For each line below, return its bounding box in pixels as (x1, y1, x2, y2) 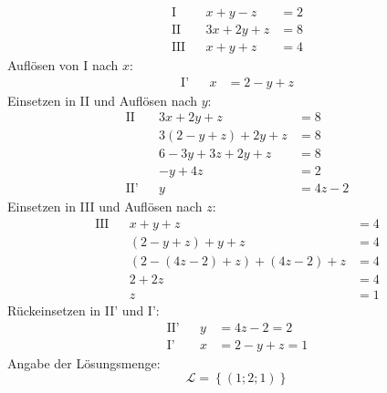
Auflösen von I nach (7, 56, 119, 75)
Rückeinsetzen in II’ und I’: (7, 301, 160, 320)
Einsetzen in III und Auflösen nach (7, 197, 203, 216)
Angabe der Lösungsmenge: (7, 353, 161, 372)
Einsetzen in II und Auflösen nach (7, 90, 198, 109)
